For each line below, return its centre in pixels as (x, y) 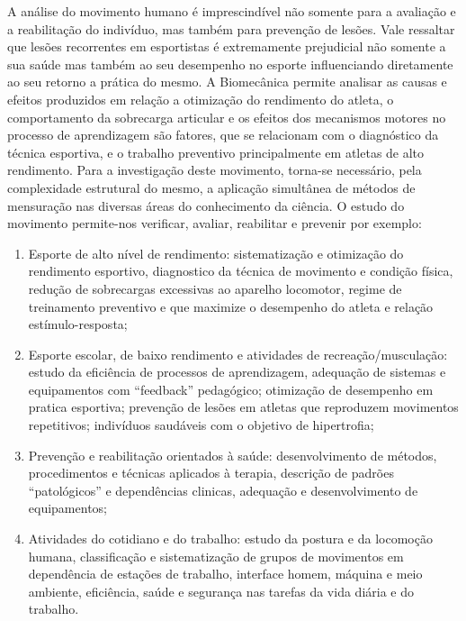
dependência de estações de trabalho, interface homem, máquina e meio (225, 574)
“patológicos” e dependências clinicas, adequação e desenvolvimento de (223, 490)
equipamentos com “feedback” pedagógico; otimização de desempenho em (231, 389)
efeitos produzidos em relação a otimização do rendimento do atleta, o (201, 99)
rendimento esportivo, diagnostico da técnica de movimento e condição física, (241, 271)
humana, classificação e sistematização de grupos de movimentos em (216, 556)
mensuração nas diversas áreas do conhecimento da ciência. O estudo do (206, 205)
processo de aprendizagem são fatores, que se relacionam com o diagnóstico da (223, 135)
